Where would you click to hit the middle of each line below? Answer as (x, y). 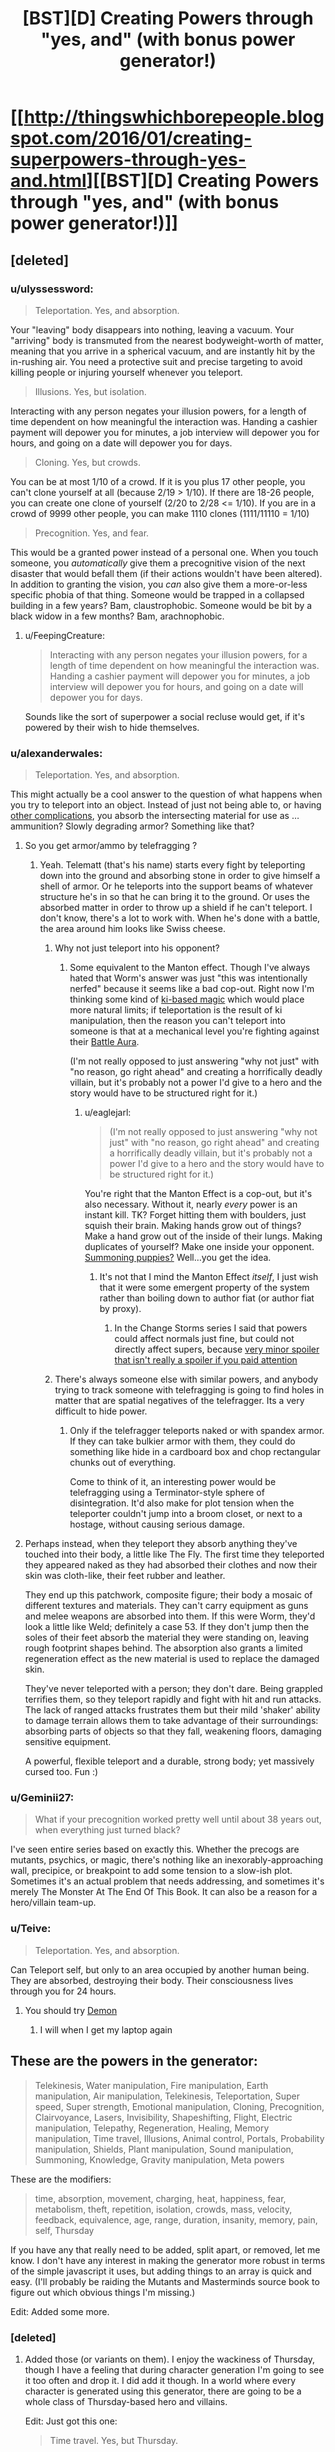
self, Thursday (64, 2230)
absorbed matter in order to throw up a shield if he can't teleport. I (176, 908)
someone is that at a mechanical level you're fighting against (194, 1031)
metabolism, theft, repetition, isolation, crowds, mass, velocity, (163, 2209)
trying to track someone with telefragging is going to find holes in (189, 1390)
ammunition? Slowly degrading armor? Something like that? (132, 826)
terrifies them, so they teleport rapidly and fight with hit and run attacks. (173, 1699)
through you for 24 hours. (63, 1991)
